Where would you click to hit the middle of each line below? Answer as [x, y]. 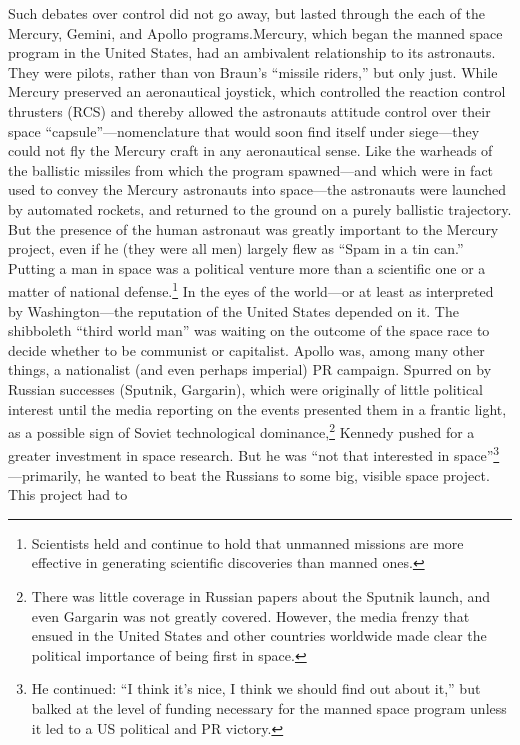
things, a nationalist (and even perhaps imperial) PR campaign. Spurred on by [250, 369]
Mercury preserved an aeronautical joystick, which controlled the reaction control [257, 91]
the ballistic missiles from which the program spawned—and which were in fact [251, 169]
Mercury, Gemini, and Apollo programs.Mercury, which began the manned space [255, 32]
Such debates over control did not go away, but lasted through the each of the [247, 13]
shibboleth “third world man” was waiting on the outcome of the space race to [249, 330]
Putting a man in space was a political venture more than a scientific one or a [247, 267]
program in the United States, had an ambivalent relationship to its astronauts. [252, 52]
